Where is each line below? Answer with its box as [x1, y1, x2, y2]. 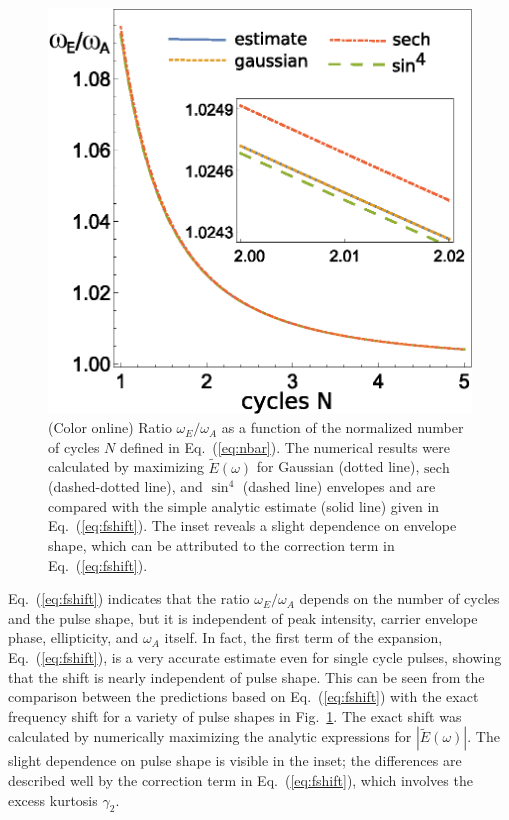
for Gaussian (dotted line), [256, 456, 420, 477]
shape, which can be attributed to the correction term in [48, 535, 395, 556]
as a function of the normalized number [221, 417, 464, 438]
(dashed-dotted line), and [48, 476, 203, 497]
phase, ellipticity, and [8, 627, 139, 648]
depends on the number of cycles [299, 588, 500, 609]
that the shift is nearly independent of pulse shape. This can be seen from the [8, 666, 485, 687]
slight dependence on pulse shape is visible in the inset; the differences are [8, 750, 462, 771]
